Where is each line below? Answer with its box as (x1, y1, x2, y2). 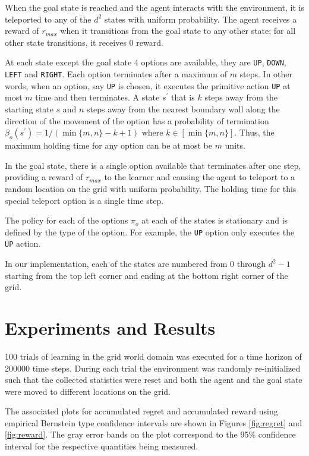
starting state (5, 102, 53, 115)
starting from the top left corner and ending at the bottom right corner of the (5, 269, 288, 281)
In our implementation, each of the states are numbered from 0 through (5, 257, 266, 269)
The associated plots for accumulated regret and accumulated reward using (5, 405, 278, 417)
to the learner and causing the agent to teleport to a (104, 171, 295, 183)
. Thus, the (234, 126, 275, 139)
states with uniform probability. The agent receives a (104, 12, 297, 25)
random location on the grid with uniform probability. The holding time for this (5, 182, 297, 194)
